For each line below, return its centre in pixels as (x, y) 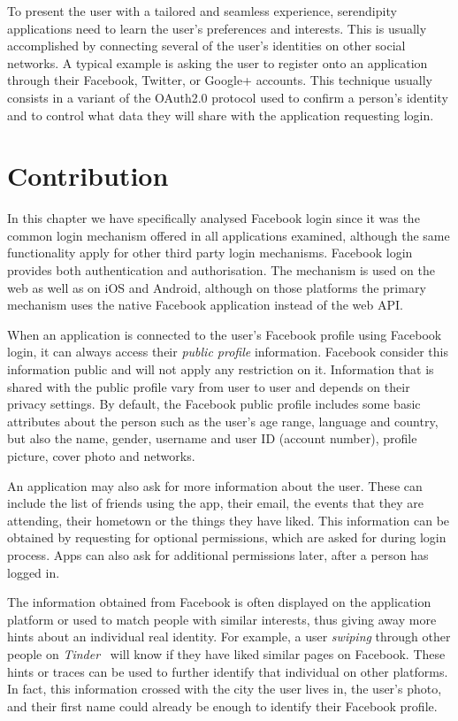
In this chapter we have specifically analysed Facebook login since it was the (214, 218)
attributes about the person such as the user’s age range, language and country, (223, 421)
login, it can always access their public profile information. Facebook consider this (228, 352)
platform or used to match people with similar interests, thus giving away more (222, 619)
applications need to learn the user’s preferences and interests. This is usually (217, 28)
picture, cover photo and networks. (101, 456)
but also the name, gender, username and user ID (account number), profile (212, 438)
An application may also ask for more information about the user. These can (215, 485)
